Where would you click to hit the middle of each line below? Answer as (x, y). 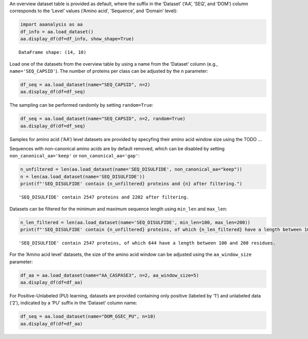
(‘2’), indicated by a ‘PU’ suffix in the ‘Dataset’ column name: (73, 303)
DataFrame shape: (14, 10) (53, 52)
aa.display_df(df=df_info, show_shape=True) (77, 39)
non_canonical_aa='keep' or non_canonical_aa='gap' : (74, 156)
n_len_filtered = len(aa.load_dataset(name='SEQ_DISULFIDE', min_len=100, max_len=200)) (136, 222)
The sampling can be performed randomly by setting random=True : (81, 105)
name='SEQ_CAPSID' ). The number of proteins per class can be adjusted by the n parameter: (109, 71)
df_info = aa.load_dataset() (57, 32)
